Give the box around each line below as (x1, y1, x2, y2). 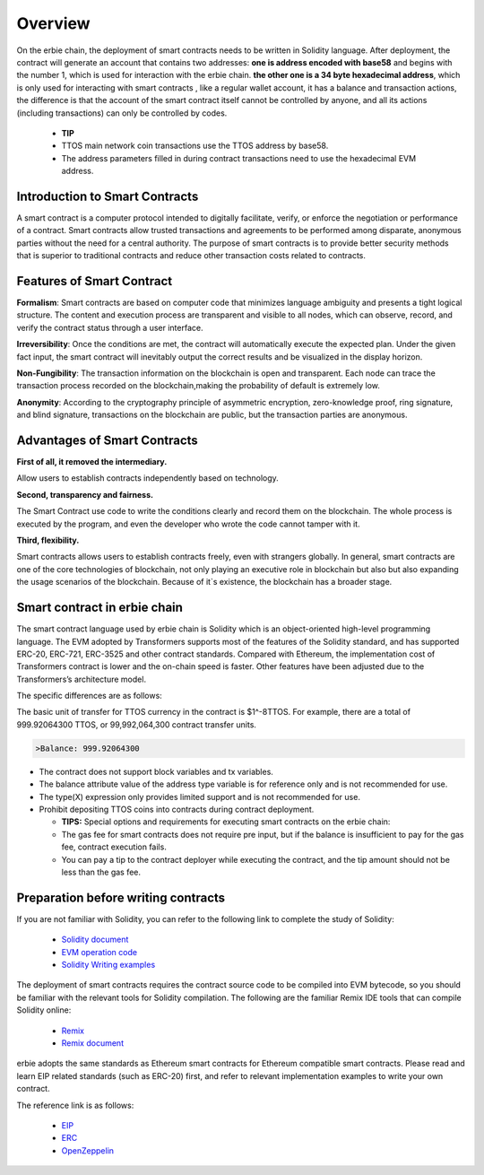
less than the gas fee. (61, 866, 142, 877)
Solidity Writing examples (61, 960, 156, 970)
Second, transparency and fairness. (16, 489, 154, 500)
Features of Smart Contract (16, 274, 173, 289)
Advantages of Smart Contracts (16, 432, 199, 448)
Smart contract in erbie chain (16, 600, 184, 615)
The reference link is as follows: (16, 1100, 134, 1110)
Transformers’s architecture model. (16, 674, 147, 684)
